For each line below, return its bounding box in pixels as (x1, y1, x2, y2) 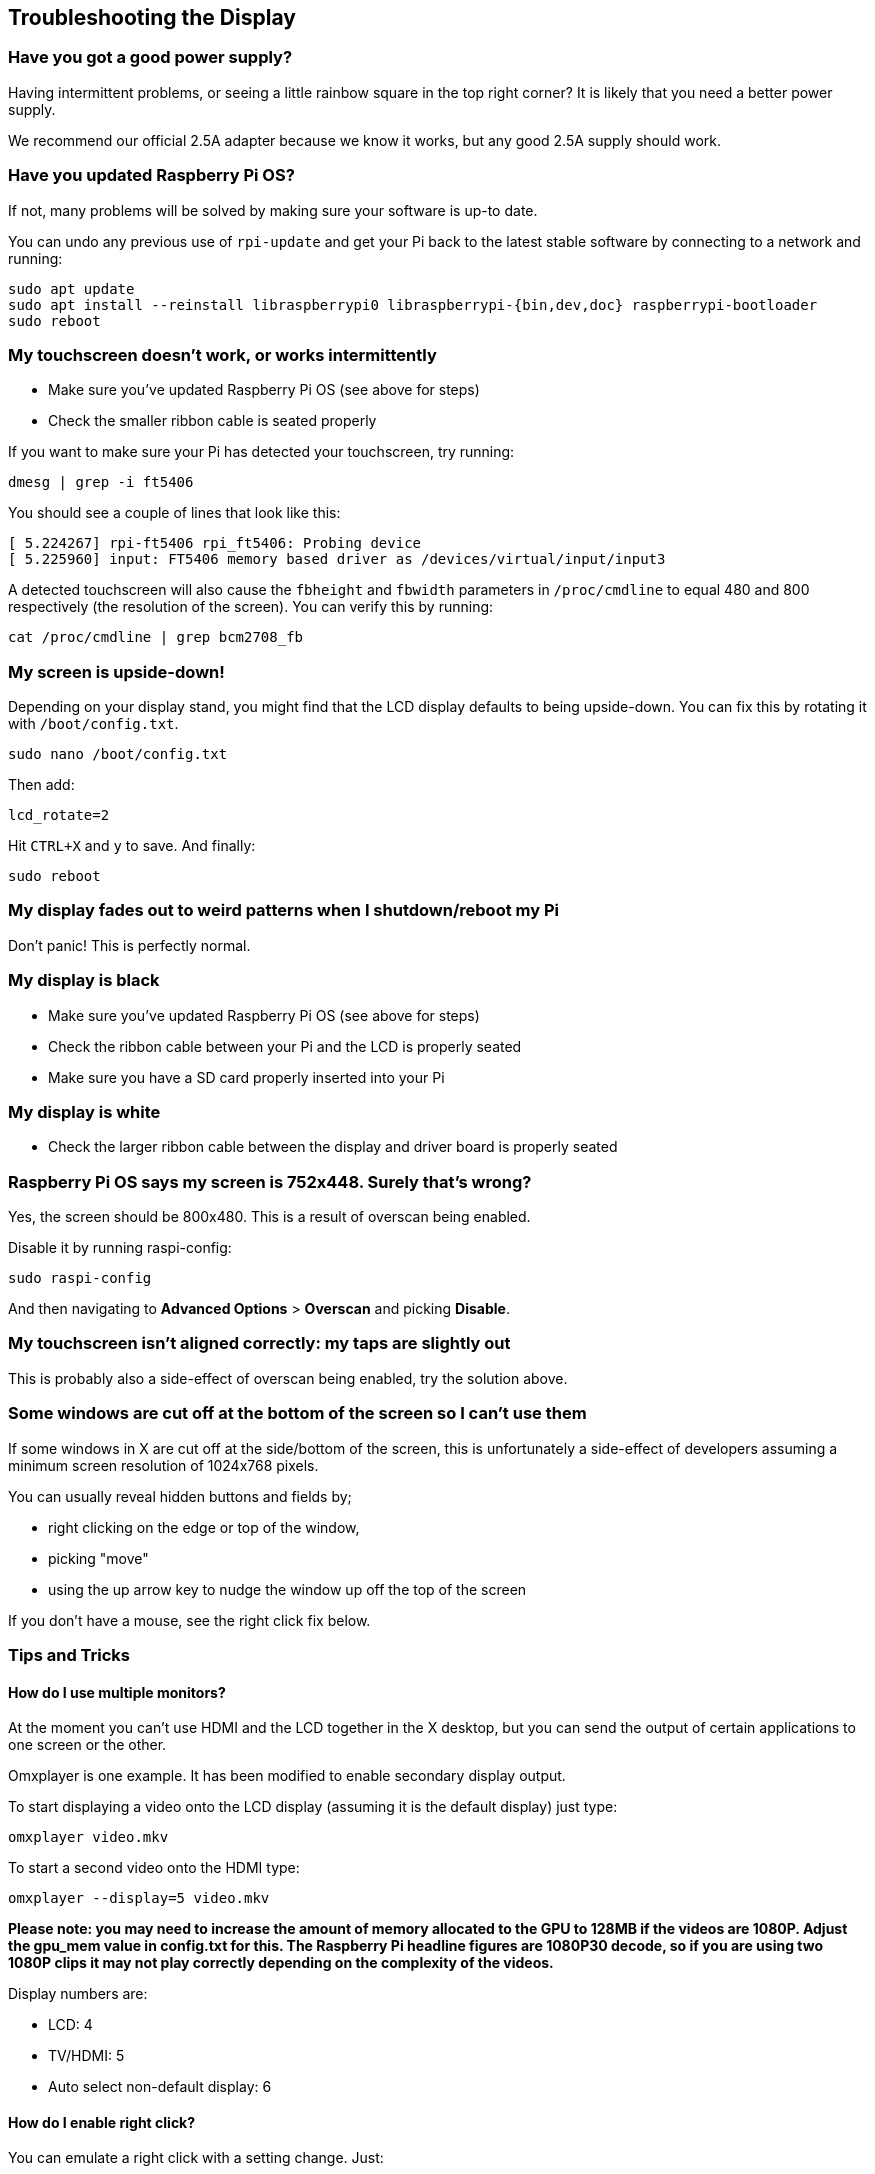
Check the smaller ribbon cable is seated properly (48, 412, 377, 430)
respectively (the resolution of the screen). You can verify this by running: (8, 598, 494, 616)
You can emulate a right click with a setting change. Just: (8, 2149, 384, 2167)
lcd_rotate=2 (8, 807, 110, 824)
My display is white (8, 1101, 161, 1122)
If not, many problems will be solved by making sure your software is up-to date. (8, 201, 538, 219)
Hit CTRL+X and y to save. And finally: (8, 837, 256, 855)
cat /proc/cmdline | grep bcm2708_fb (8, 629, 304, 646)
